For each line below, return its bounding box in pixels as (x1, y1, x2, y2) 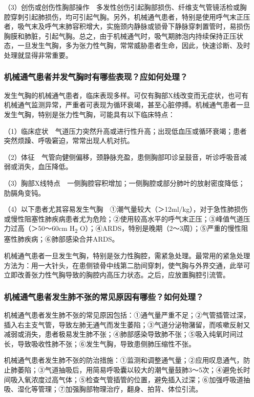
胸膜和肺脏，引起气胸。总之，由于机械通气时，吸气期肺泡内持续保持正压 (4, 30, 236, 41)
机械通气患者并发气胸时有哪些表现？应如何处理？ (4, 71, 188, 83)
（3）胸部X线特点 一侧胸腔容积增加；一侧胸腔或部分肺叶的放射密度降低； (4, 177, 245, 188)
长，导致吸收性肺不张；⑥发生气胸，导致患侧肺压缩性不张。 (4, 338, 195, 348)
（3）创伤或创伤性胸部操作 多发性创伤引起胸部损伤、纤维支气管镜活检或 (4, 2, 240, 12)
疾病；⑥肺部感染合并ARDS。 (24, 234, 119, 244)
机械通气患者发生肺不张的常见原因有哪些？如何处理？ (4, 290, 204, 302)
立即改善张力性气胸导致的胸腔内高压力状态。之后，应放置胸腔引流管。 (4, 270, 230, 280)
